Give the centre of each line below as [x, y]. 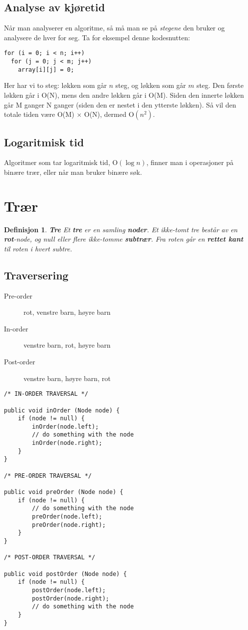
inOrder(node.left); [65, 426]
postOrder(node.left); [69, 590]
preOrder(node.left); [67, 517]
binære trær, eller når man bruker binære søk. [73, 172]
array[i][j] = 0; [46, 69]
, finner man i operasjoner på [190, 162]
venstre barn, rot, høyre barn [67, 345]
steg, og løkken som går [151, 85]
